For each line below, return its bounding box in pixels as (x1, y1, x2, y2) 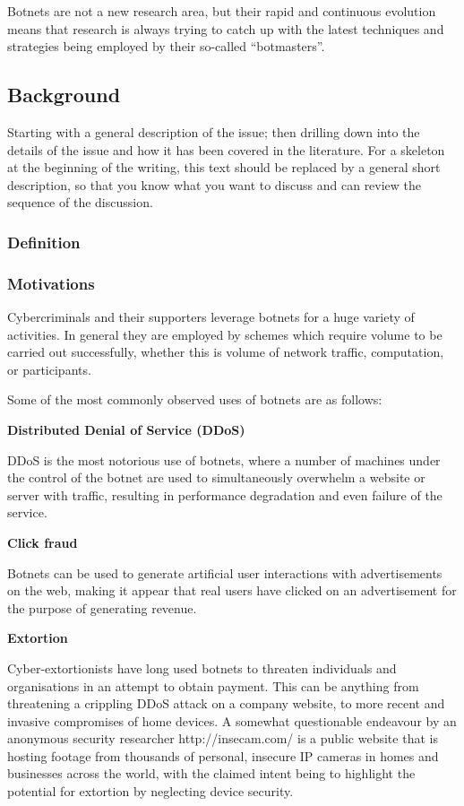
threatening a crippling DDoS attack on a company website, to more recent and (7, 694, 445, 713)
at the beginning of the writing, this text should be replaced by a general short (7, 158, 441, 177)
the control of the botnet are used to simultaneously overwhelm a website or (7, 468, 425, 487)
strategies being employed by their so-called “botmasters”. (7, 37, 325, 56)
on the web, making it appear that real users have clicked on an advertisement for (7, 581, 457, 600)
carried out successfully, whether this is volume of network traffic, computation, (7, 342, 444, 361)
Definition (7, 230, 81, 253)
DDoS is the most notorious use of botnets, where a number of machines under (7, 450, 441, 469)
